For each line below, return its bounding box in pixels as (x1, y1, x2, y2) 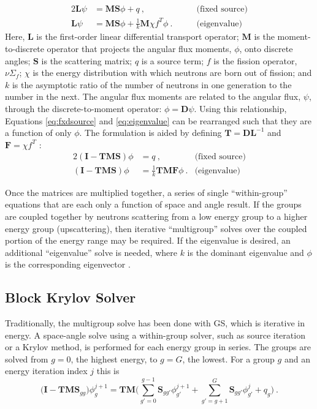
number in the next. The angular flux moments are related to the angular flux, (5, 90, 301, 103)
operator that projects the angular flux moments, (47, 42, 232, 54)
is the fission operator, (213, 54, 297, 67)
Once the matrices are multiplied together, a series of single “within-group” (5, 186, 288, 198)
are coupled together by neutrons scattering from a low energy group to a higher (5, 209, 308, 222)
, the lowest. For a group (182, 352, 275, 365)
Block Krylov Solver (5, 288, 136, 307)
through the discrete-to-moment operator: (5, 102, 162, 114)
